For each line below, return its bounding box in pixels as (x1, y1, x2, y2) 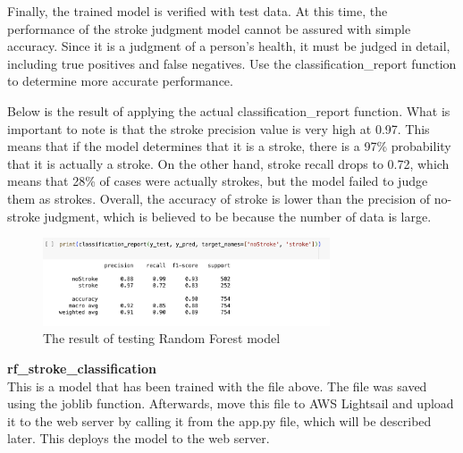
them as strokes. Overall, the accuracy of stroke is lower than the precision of (7, 189, 431, 207)
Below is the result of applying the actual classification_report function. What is (7, 101, 450, 120)
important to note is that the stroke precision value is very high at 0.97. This (7, 119, 430, 138)
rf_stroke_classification (7, 358, 156, 377)
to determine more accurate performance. (7, 71, 233, 90)
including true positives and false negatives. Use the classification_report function (7, 54, 457, 72)
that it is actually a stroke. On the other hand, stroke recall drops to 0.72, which (7, 154, 450, 172)
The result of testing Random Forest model (43, 329, 281, 348)
